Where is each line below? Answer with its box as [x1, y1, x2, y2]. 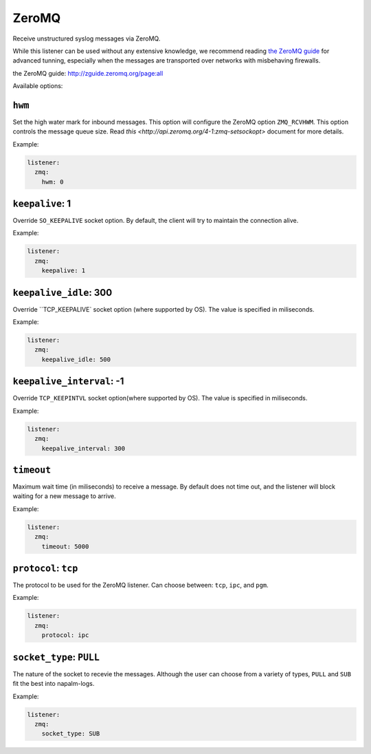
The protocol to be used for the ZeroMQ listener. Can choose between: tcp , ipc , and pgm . [12, 581, 269, 590]
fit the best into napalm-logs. [12, 680, 95, 688]
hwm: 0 [41, 177, 64, 186]
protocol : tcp [12, 562, 78, 574]
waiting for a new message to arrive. [12, 492, 116, 500]
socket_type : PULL [12, 651, 100, 663]
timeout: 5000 [41, 542, 89, 550]
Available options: [12, 82, 63, 90]
